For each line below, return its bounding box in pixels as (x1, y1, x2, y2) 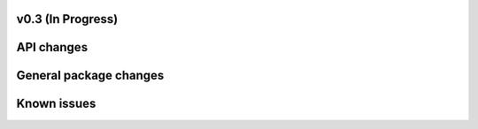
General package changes (16, 68, 165, 83)
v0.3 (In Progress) (16, 11, 119, 27)
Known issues (16, 96, 96, 111)
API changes (16, 40, 89, 55)
